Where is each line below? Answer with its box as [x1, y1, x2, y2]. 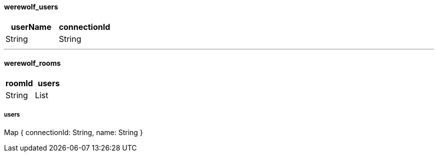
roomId [5, 78, 33, 88]
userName [10, 21, 51, 32]
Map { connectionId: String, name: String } [4, 128, 143, 137]
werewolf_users [4, 2, 58, 11]
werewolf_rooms [4, 59, 61, 68]
